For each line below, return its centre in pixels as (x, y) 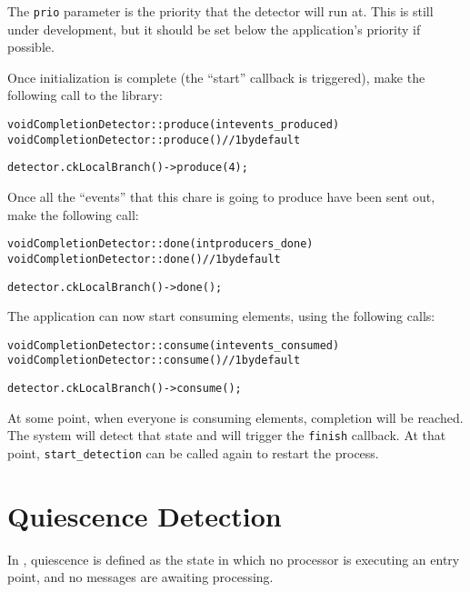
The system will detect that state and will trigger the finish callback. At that (227, 435)
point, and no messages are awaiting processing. (140, 577)
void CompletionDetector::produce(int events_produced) (174, 125)
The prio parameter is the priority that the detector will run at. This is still (220, 11)
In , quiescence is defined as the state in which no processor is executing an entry (234, 559)
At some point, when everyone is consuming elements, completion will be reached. (235, 417)
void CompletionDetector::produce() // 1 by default (154, 140)
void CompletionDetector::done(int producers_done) (160, 244)
